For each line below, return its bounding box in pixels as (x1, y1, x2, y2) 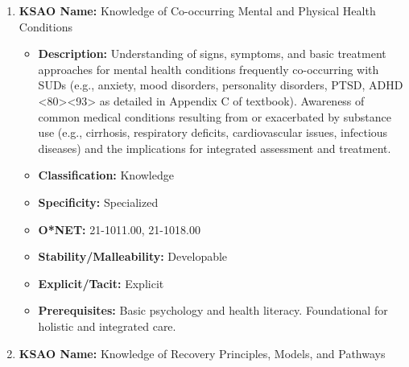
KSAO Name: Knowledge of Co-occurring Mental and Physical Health (19, 2, 376, 19)
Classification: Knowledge (38, 167, 174, 183)
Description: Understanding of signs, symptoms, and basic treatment (38, 45, 386, 62)
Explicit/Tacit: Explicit (38, 274, 164, 291)
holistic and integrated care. (38, 317, 176, 334)
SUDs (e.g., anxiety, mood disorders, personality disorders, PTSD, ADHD (38, 76, 403, 93)
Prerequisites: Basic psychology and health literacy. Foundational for (38, 302, 388, 319)
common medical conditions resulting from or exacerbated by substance (38, 108, 391, 125)
